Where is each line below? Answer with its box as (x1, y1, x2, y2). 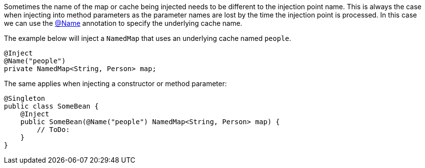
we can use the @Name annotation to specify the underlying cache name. (4, 19, 242, 27)
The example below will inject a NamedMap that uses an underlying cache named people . (4, 34, 292, 42)
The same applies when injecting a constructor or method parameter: (4, 79, 227, 88)
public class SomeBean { (4, 102, 99, 110)
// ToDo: (37, 126, 70, 133)
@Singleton (4, 94, 45, 102)
